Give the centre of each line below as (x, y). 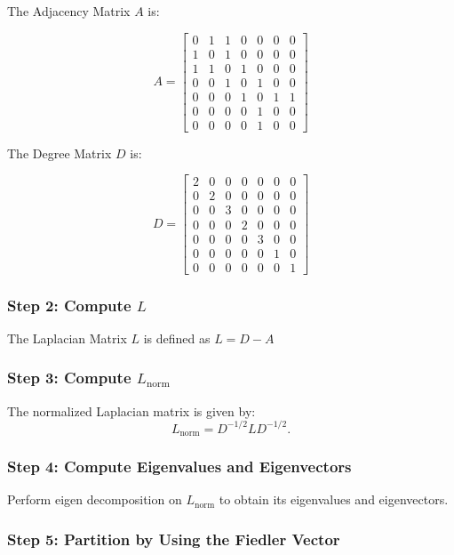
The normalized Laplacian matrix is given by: (131, 410)
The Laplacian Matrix (67, 338)
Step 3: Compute (69, 378)
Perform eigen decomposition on (95, 499)
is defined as (177, 338)
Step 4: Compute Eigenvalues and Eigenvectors (179, 467)
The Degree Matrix (60, 153)
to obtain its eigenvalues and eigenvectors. (334, 499)
